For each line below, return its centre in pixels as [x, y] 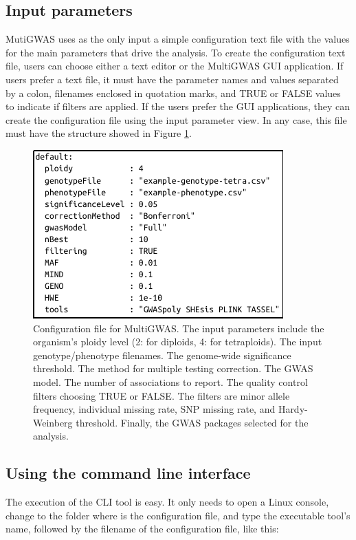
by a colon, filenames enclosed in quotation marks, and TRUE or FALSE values [173, 93]
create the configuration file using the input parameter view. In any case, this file [176, 119]
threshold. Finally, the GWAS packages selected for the [192, 422]
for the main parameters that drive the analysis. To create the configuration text [176, 52]
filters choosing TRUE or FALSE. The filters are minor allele [162, 395]
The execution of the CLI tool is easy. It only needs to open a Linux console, [167, 502]
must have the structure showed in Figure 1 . [99, 133]
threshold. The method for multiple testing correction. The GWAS [173, 368]
